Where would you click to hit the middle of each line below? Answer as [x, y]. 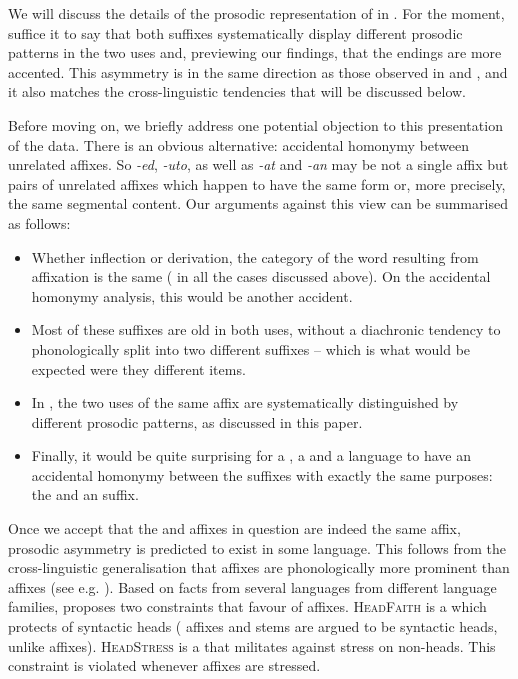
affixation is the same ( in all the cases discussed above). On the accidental [261, 276]
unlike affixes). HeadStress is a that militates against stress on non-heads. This [252, 645]
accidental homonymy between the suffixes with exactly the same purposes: [262, 474]
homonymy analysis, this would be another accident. [192, 295]
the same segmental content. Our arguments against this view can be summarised [258, 203]
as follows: [39, 222]
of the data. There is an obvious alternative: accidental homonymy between [239, 144]
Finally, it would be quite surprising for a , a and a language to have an [251, 455]
